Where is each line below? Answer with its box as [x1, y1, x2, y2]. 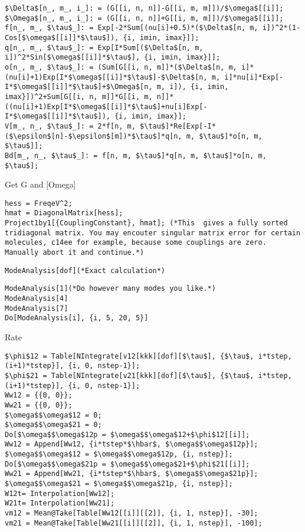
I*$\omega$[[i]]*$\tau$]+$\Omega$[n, [5, 83, 153, 91]
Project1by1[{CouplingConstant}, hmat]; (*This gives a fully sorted [5, 219, 288, 228]
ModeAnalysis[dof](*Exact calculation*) [5, 266, 166, 275]
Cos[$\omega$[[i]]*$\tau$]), [5, 33, 119, 42]
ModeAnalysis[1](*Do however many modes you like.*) [5, 284, 216, 293]
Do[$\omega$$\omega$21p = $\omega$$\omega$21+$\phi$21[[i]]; [5, 459, 250, 468]
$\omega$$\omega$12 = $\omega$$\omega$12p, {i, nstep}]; [5, 450, 233, 459]
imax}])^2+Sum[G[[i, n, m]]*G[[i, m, [5, 92, 153, 101]
